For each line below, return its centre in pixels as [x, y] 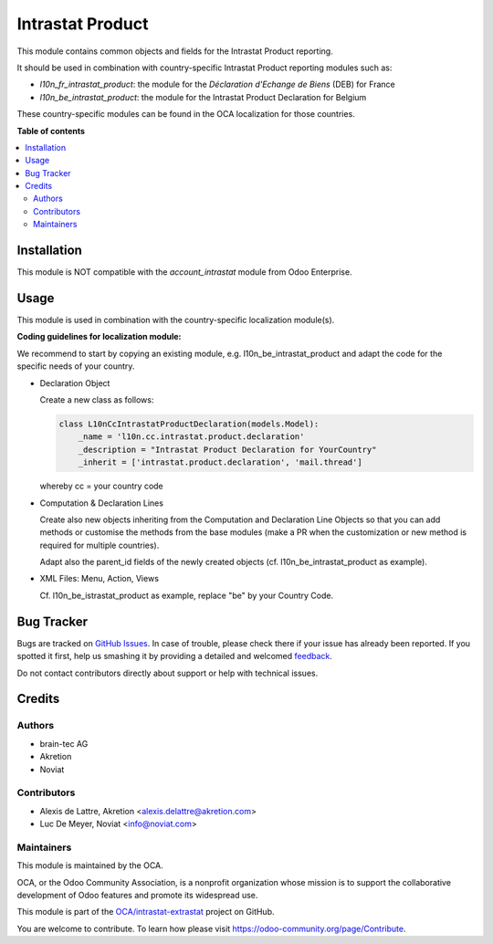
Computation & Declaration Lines [102, 503]
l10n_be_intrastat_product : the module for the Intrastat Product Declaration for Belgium [203, 97]
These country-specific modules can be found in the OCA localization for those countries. [186, 114]
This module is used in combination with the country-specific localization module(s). [176, 320]
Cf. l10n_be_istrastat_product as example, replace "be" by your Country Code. [186, 595]
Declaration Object [75, 383]
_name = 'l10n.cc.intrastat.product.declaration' [191, 437]
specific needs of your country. [76, 366]
